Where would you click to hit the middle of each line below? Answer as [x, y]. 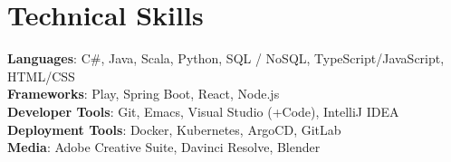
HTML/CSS [41, 76]
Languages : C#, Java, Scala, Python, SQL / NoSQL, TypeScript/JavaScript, [226, 58]
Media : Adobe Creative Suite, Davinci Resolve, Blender [164, 147]
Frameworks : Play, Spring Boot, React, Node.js [144, 94]
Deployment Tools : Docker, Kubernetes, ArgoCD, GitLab [174, 129]
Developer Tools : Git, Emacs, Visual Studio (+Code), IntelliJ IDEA [203, 111]
